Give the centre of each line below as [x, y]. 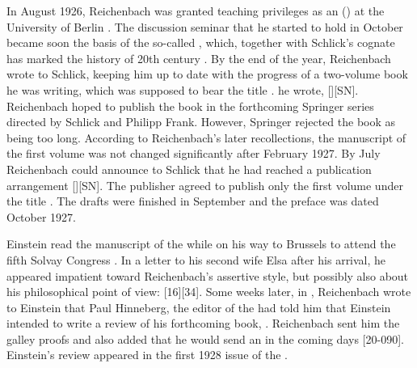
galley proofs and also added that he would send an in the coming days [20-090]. [205, 338]
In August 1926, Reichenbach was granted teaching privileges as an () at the [196, 11]
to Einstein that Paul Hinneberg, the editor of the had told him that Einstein [199, 307]
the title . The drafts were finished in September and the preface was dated [193, 201]
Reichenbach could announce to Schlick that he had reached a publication [189, 169]
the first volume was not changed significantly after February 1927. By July [194, 153]
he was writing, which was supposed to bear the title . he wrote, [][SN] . [183, 89]
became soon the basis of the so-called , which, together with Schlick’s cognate [201, 42]
